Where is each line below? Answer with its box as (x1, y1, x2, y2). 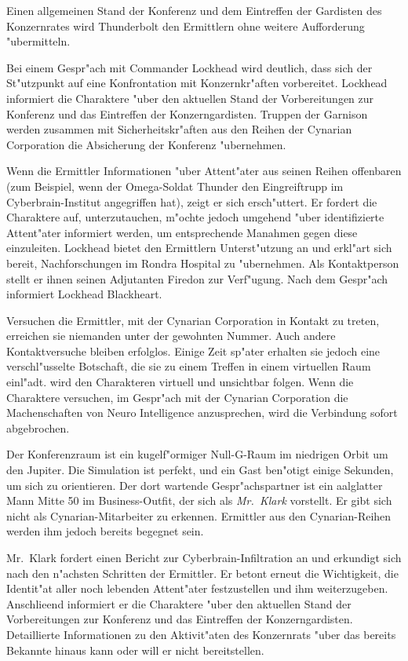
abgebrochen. (6, 419, 70, 436)
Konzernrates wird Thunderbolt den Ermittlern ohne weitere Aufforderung (6, 17, 365, 34)
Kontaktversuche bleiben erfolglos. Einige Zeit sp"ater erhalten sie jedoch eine (6, 342, 381, 359)
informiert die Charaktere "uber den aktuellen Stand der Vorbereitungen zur (6, 89, 374, 106)
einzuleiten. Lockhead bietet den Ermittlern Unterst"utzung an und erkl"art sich (6, 239, 392, 256)
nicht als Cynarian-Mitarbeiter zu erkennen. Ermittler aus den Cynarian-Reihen (6, 507, 392, 524)
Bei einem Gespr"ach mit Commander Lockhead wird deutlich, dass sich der (6, 59, 373, 75)
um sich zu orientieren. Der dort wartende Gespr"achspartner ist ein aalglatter (6, 477, 383, 493)
